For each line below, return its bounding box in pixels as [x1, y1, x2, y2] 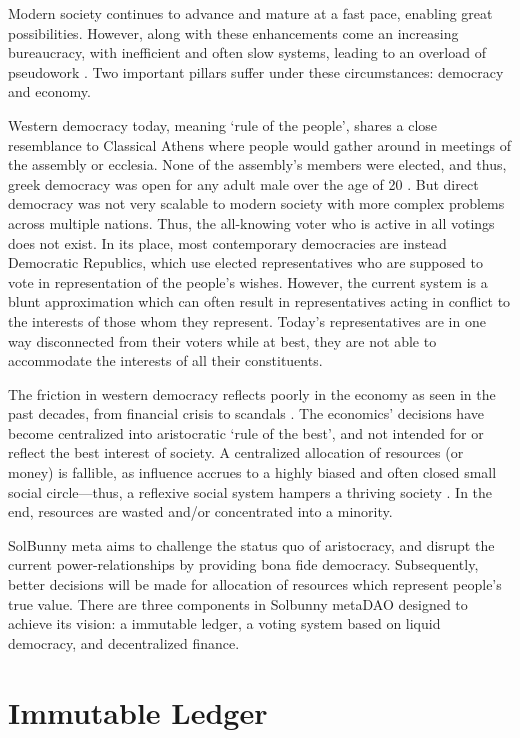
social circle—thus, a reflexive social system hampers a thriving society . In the [8, 481, 493, 502]
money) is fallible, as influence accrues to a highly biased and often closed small [8, 462, 497, 483]
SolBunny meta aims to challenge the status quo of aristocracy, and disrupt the [8, 534, 495, 555]
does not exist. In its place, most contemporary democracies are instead [8, 232, 447, 253]
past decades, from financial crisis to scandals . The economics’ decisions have [8, 403, 484, 424]
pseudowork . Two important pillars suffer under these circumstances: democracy [8, 61, 504, 82]
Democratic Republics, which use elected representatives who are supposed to [8, 252, 484, 273]
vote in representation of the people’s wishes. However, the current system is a [8, 271, 488, 292]
